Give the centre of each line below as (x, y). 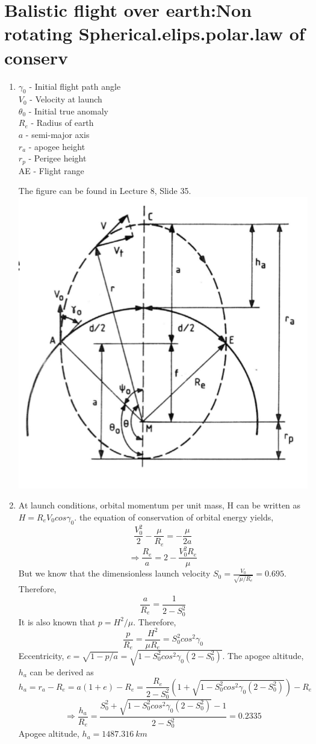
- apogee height (57, 146)
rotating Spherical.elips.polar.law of (155, 33)
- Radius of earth (62, 123)
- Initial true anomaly (68, 111)
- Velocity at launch (66, 99)
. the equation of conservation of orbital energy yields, (174, 517)
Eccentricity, (41, 655)
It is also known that (57, 621)
